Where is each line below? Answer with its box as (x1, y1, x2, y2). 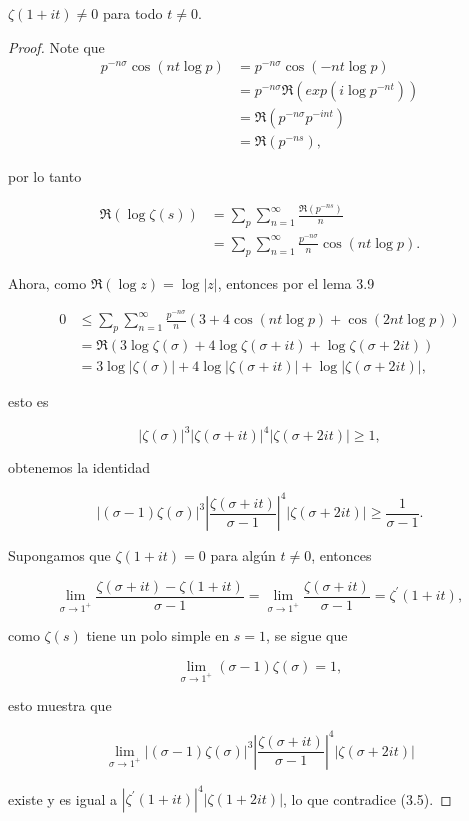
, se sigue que (266, 625, 348, 646)
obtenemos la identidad (8, 457, 151, 478)
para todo (102, 3, 163, 23)
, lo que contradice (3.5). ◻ (283, 788, 452, 809)
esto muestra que (8, 695, 112, 716)
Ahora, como (8, 272, 87, 293)
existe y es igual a (8, 788, 118, 809)
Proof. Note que (8, 36, 105, 57)
